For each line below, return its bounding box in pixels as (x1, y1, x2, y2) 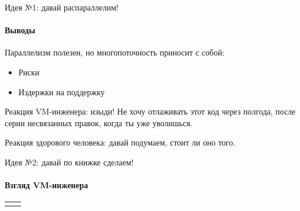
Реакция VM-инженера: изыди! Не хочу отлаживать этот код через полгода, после (5, 105, 296, 117)
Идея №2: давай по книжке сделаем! (5, 155, 134, 168)
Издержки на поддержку (18, 85, 105, 98)
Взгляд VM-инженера (5, 179, 88, 191)
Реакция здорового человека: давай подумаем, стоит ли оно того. (5, 136, 236, 148)
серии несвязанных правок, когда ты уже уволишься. (5, 116, 193, 129)
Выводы (5, 24, 36, 36)
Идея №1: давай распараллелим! (5, 1, 118, 13)
